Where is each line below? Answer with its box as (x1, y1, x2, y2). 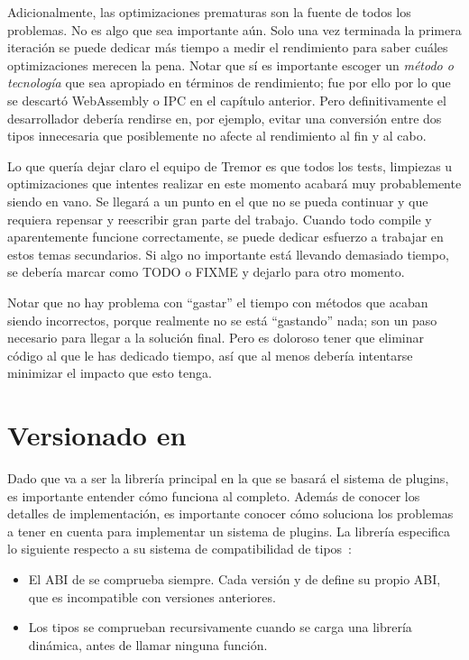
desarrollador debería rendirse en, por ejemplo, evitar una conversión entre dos (7, 108, 442, 127)
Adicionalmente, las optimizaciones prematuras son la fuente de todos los (7, 3, 411, 21)
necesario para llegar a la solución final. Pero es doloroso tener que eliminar (7, 328, 424, 347)
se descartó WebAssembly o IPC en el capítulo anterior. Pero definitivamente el (7, 90, 446, 109)
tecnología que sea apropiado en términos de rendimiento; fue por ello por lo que (7, 73, 451, 92)
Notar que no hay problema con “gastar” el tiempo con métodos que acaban (7, 292, 428, 311)
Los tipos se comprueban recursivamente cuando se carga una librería (28, 618, 412, 637)
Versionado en (7, 417, 187, 454)
